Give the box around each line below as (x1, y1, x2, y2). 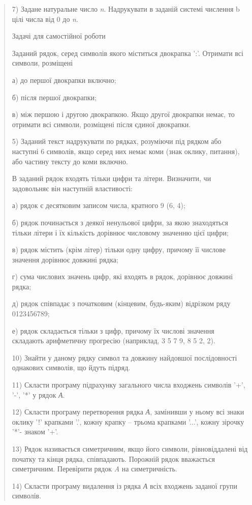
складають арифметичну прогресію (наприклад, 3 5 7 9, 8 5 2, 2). (12, 335, 215, 346)
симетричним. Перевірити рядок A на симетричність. (12, 463, 177, 474)
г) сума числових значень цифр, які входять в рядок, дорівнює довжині (12, 271, 233, 282)
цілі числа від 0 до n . (12, 13, 78, 24)
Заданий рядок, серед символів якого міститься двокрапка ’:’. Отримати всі (12, 47, 243, 58)
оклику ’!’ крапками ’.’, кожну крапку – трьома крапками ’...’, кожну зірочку (12, 416, 244, 427)
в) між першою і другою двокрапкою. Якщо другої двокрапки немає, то (12, 109, 235, 120)
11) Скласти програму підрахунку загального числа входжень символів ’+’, (12, 379, 245, 390)
